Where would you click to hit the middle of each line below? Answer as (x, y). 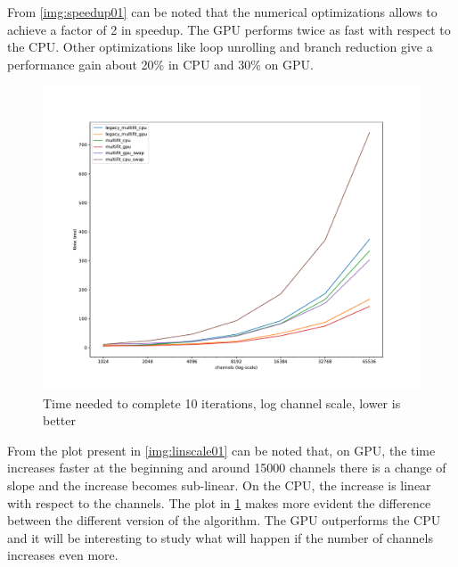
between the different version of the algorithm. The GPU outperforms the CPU (224, 520)
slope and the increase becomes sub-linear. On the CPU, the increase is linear (219, 485)
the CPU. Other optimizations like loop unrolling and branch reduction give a (220, 47)
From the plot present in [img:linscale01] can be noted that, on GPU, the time (221, 450)
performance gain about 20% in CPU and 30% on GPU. (160, 64)
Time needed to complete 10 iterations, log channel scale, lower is (222, 403)
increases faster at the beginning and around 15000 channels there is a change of (227, 468)
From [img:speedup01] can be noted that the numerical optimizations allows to (222, 12)
